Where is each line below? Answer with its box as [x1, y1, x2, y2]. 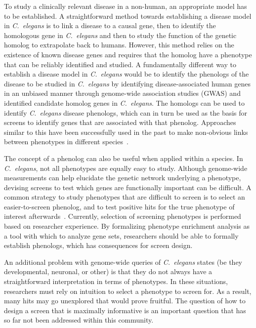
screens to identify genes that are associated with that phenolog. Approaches [4, 117, 236, 127]
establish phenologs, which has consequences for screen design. [4, 240, 193, 250]
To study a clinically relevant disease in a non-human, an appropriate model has [4, 1, 247, 11]
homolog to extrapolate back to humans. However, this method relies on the [4, 40, 234, 50]
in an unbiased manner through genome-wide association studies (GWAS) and [4, 88, 241, 98]
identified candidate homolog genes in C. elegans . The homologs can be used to [4, 97, 245, 108]
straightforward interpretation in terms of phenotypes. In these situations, [4, 276, 228, 287]
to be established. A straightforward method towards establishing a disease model [4, 10, 252, 21]
